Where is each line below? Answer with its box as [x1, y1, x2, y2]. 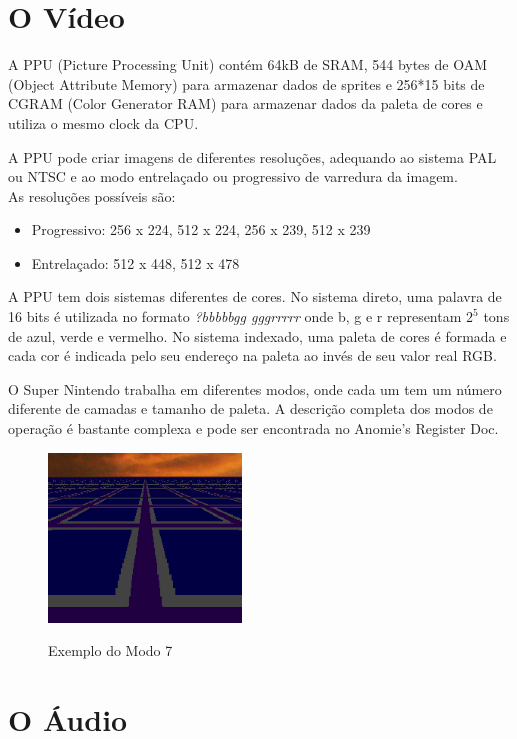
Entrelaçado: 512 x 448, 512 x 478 [31, 252, 240, 273]
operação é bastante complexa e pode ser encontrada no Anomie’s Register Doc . [8, 418, 499, 439]
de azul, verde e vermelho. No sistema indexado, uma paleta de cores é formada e [8, 325, 507, 346]
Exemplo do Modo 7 [48, 640, 173, 661]
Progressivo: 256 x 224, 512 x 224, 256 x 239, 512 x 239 [31, 219, 371, 240]
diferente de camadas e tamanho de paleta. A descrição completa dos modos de [8, 398, 493, 419]
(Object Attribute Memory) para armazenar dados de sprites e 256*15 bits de [8, 73, 485, 94]
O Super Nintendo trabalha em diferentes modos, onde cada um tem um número [8, 378, 502, 399]
